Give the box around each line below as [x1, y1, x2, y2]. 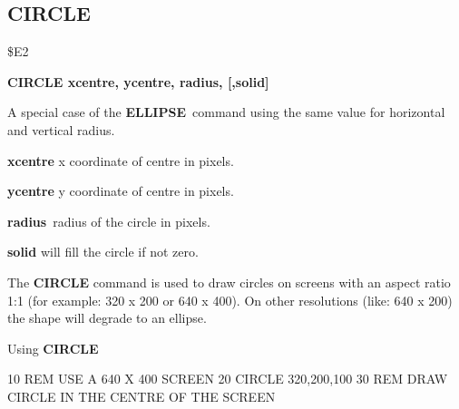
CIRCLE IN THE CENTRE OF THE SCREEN [7, 386, 276, 405]
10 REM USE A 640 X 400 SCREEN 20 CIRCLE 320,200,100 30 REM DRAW [7, 369, 448, 388]
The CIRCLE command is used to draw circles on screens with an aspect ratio [7, 272, 451, 291]
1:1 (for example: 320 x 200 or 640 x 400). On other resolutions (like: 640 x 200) [7, 290, 453, 309]
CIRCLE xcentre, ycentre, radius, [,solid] [7, 72, 269, 91]
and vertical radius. [7, 120, 115, 139]
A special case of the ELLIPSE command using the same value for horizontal [7, 102, 445, 122]
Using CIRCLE [7, 338, 99, 357]
